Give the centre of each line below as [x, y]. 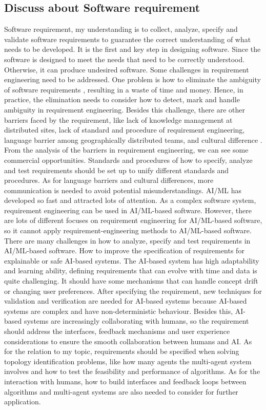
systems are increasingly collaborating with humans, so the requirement [136, 321]
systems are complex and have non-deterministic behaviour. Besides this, [119, 311]
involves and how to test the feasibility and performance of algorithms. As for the [132, 371]
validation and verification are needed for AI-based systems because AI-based [126, 301]
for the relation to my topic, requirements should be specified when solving [122, 351]
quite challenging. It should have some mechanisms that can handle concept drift [131, 281]
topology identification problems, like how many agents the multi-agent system [128, 361]
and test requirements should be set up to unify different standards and [117, 170]
